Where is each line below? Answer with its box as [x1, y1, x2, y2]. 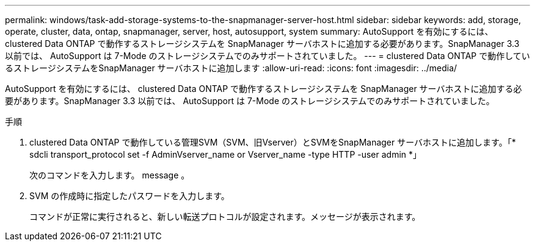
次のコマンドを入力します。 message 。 [29, 170, 190, 180]
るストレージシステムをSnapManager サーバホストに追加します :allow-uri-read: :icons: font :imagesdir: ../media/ [5, 63, 457, 73]
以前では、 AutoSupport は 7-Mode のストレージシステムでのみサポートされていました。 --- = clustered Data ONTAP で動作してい [5, 51, 530, 61]
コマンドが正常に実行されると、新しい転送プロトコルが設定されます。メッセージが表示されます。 [29, 211, 421, 222]
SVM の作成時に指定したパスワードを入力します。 [29, 191, 230, 201]
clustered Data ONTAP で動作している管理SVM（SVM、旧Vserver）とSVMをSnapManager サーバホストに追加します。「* [29, 137, 516, 147]
